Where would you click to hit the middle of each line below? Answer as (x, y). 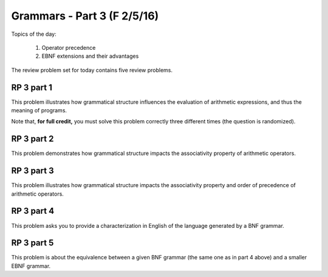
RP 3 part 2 (32, 139)
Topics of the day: (34, 34)
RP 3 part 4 (33, 211)
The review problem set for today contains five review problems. (92, 70)
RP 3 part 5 (32, 243)
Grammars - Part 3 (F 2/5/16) (85, 16)
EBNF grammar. (31, 266)
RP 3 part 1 (32, 87)
